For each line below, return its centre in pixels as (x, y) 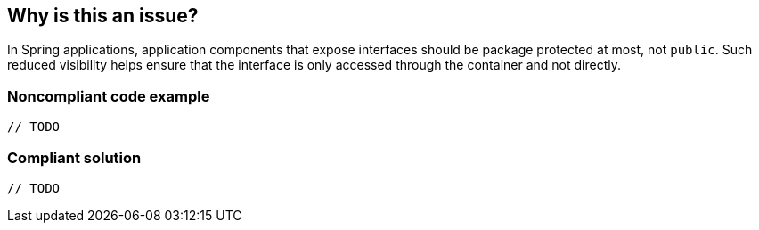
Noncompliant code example (109, 96)
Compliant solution (74, 157)
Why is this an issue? (103, 16)
